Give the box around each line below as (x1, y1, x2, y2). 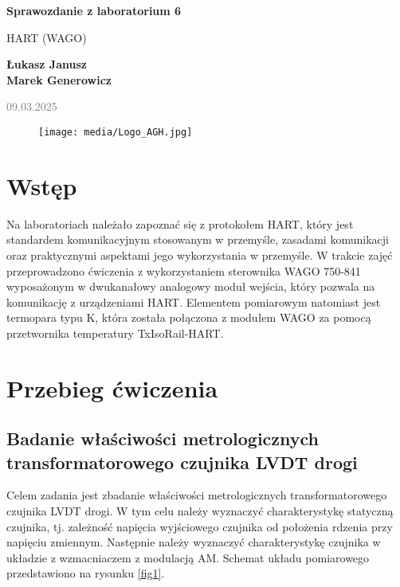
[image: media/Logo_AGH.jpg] (38, 126, 193, 138)
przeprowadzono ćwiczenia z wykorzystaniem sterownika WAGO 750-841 (6, 262, 361, 279)
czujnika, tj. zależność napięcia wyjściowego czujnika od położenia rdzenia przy (6, 518, 393, 534)
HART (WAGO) (6, 29, 87, 45)
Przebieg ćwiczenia (6, 371, 218, 404)
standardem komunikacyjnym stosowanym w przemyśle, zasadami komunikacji (6, 231, 389, 248)
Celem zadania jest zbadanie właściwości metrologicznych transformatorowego (6, 487, 387, 503)
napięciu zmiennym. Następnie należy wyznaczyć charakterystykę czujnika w (6, 534, 381, 550)
